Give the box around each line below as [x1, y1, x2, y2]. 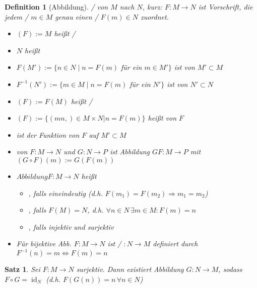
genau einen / [55, 11, 98, 22]
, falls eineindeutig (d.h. [28, 187, 103, 198]
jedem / [5, 11, 29, 22]
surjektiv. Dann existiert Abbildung [76, 264, 184, 274]
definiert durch [153, 238, 198, 249]
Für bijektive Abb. [16, 238, 72, 249]
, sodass [218, 264, 242, 274]
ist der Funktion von [16, 129, 80, 140]
